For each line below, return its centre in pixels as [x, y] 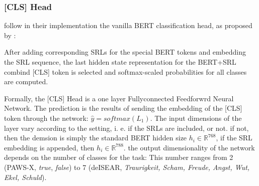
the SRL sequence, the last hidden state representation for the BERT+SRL [120, 62]
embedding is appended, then [49, 147]
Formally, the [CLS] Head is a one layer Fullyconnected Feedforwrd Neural [119, 98]
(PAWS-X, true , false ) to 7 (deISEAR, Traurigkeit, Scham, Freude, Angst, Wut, [127, 167]
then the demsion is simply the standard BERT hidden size [96, 138]
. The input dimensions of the [196, 118]
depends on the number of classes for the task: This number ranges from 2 [119, 157]
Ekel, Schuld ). [25, 177]
